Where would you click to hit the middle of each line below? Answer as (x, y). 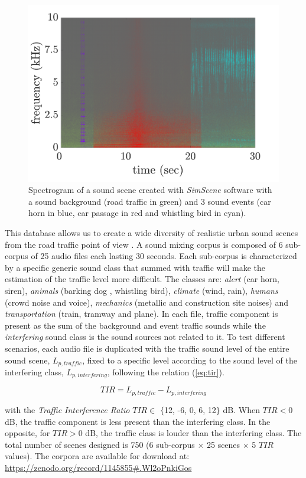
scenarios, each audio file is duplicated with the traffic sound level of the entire (147, 348)
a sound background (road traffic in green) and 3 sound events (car (150, 201)
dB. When (241, 409)
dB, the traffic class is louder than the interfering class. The (193, 433)
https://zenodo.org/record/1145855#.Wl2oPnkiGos (98, 467)
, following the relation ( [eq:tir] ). (166, 372)
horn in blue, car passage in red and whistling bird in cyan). (137, 213)
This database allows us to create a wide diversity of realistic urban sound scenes (152, 233)
